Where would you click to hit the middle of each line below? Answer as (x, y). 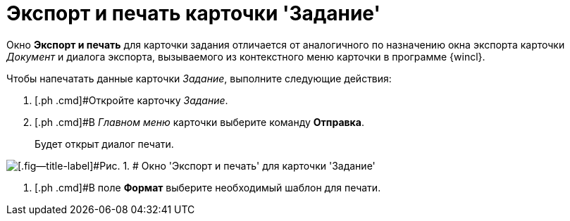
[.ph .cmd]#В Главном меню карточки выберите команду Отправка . (199, 122)
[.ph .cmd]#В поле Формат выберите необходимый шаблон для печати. (208, 187)
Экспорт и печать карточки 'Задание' (193, 13)
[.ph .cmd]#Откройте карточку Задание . (131, 100)
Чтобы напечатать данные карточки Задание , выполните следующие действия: (199, 78)
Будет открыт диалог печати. (104, 144)
